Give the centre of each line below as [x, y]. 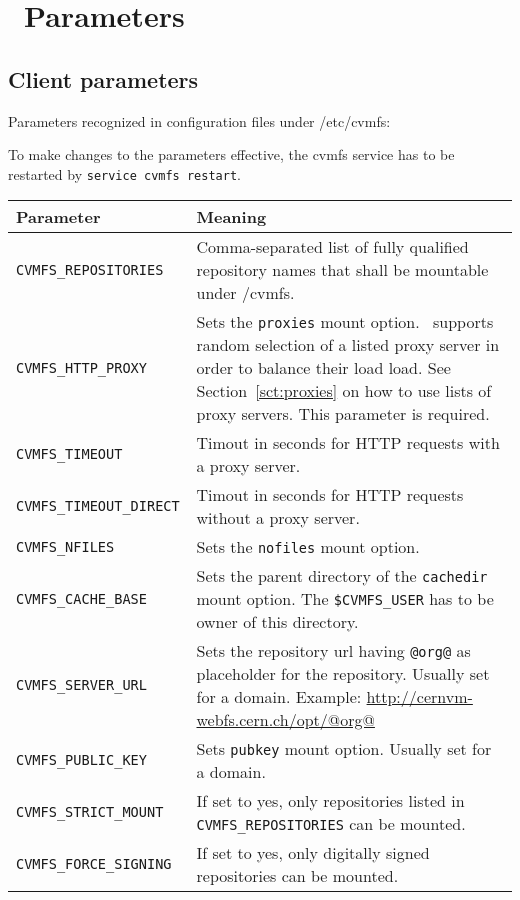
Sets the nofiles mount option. [308, 547]
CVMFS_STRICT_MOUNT [90, 812]
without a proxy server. [278, 518]
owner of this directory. [277, 622]
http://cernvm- [419, 697]
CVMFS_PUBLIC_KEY [81, 760]
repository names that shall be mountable [342, 270]
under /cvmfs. [245, 293]
